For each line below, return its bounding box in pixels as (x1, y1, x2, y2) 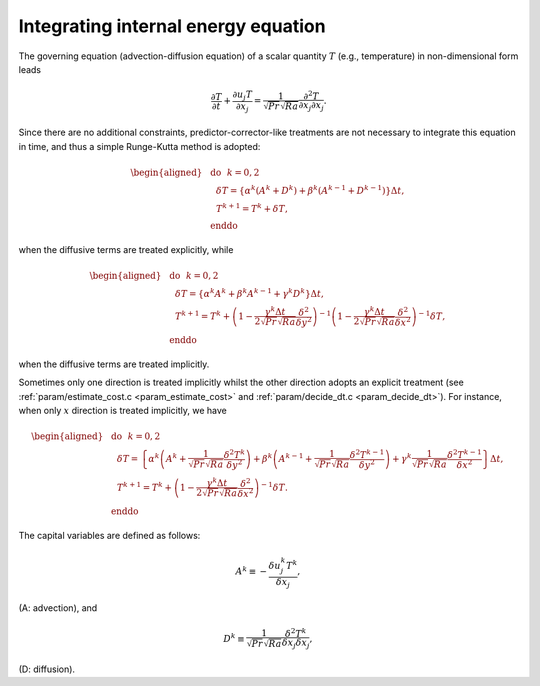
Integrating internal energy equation (18, 15, 326, 37)
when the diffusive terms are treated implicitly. (18, 358, 210, 370)
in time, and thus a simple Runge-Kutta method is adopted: (18, 140, 261, 152)
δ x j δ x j (281, 637, 310, 650)
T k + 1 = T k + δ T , (215, 201, 289, 214)
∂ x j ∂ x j (298, 100, 325, 114)
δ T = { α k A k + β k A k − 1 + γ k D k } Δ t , (175, 286, 325, 299)
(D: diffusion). (18, 663, 75, 675)
